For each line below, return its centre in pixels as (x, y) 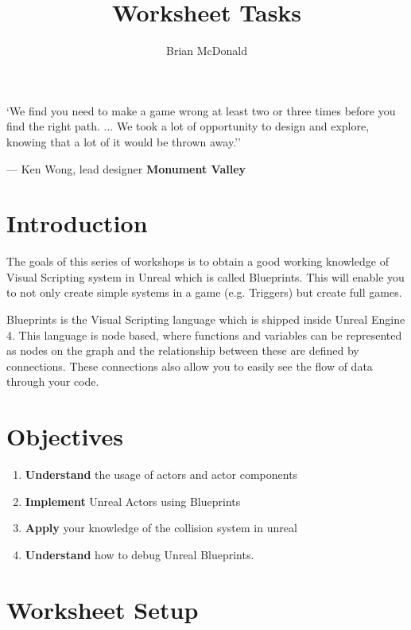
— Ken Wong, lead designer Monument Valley (126, 168)
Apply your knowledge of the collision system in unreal (161, 528)
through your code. (53, 381)
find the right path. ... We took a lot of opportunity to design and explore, (188, 126)
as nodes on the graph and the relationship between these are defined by (183, 350)
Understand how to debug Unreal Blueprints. (140, 554)
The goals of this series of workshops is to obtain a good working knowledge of (198, 261)
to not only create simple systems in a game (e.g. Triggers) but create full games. (204, 292)
